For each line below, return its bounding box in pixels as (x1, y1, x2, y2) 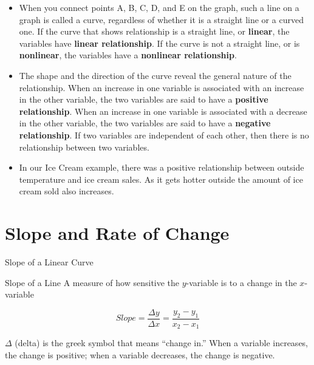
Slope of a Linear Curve (5, 256, 94, 268)
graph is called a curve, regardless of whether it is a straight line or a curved (19, 13, 304, 26)
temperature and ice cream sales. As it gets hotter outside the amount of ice (19, 172, 303, 185)
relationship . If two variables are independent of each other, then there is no (19, 128, 309, 141)
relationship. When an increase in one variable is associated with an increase (19, 81, 304, 94)
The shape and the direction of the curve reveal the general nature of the (19, 69, 292, 81)
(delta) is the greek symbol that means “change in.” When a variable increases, (15, 336, 309, 349)
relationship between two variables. (19, 140, 149, 153)
